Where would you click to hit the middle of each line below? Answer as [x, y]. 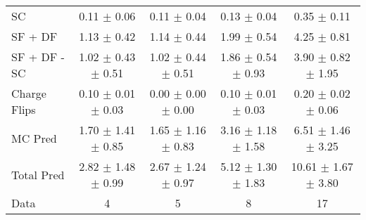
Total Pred [38, 174]
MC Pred [34, 138]
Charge [29, 93]
